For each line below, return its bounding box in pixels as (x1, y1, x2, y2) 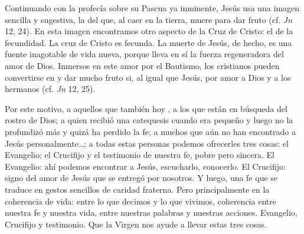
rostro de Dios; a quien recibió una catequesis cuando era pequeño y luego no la (5, 114, 293, 126)
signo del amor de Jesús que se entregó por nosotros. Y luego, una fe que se (5, 172, 278, 184)
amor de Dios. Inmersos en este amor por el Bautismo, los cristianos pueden (5, 59, 280, 71)
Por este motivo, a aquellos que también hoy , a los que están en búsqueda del (5, 102, 287, 114)
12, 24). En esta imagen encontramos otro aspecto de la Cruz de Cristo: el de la (5, 25, 293, 37)
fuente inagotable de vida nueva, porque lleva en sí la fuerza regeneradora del (5, 48, 284, 60)
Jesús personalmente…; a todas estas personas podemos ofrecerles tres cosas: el (5, 137, 289, 149)
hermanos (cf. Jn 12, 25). (5, 83, 96, 95)
